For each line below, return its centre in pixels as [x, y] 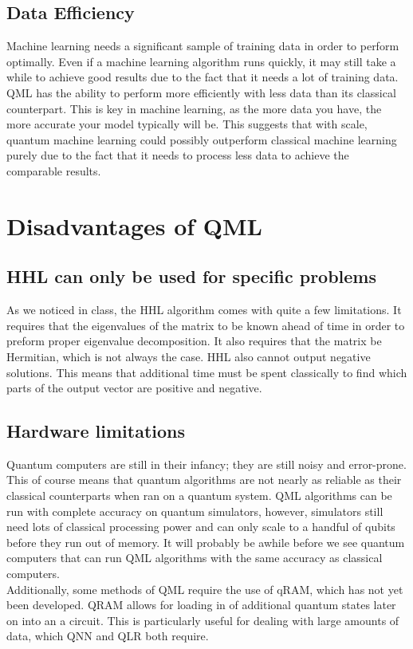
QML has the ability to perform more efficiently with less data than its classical [201, 92]
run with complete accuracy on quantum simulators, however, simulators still [195, 511]
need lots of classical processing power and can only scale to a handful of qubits [201, 527]
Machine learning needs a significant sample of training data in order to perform [203, 46]
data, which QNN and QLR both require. [108, 636]
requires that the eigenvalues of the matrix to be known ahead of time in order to [206, 325]
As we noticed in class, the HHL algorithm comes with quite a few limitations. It [204, 310]
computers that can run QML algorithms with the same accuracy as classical [195, 558]
